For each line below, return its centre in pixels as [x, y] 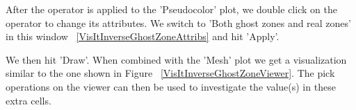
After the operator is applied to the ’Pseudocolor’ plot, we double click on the [171, 9]
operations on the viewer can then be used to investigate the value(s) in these [171, 86]
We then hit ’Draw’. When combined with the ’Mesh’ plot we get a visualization [176, 59]
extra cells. [29, 100]
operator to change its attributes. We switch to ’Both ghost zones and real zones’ [178, 22]
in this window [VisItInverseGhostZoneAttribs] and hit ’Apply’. [143, 36]
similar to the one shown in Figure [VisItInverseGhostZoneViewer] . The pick [170, 73]
